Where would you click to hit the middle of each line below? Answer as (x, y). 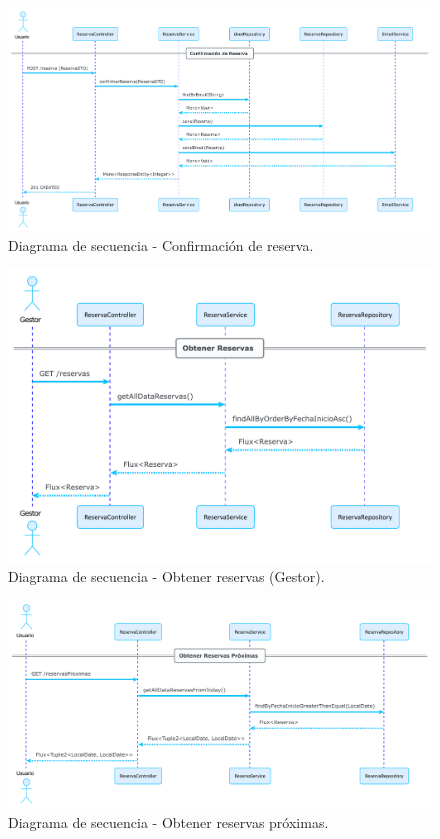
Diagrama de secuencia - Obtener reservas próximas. (168, 821)
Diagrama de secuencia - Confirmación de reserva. (161, 244)
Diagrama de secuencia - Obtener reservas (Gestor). (166, 575)
